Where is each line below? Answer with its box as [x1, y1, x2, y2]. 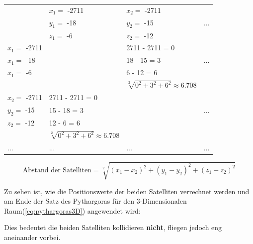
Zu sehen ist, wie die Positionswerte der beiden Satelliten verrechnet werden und [4, 186, 250, 196]
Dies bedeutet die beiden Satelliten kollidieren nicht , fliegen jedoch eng [4, 222, 222, 233]
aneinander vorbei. [4, 232, 61, 243]
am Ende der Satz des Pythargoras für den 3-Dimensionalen [4, 196, 187, 206]
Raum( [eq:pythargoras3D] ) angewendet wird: [4, 205, 141, 216]
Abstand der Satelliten [22, 166, 91, 174]
